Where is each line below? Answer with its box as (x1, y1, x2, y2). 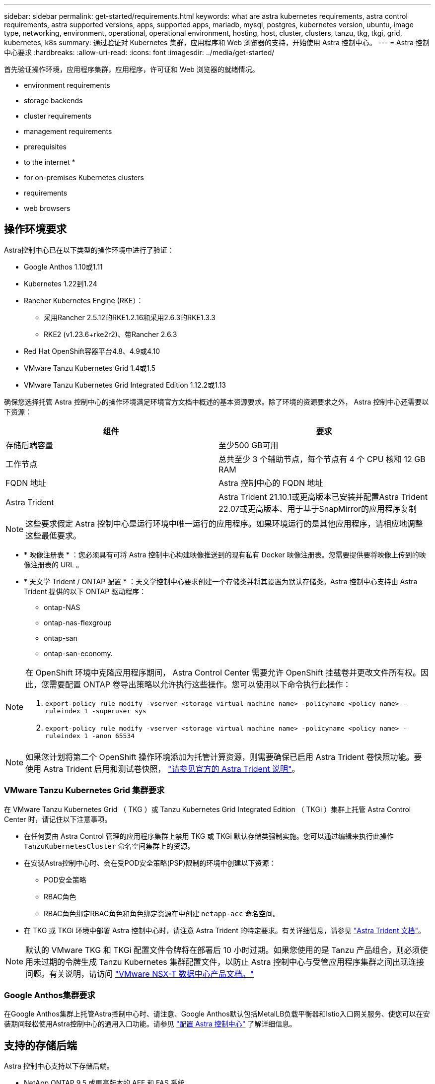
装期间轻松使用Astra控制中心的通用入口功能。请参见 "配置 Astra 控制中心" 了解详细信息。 (4, 1019, 296, 1028)
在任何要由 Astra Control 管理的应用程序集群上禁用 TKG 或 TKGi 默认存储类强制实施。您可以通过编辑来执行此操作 (24, 831, 394, 840)
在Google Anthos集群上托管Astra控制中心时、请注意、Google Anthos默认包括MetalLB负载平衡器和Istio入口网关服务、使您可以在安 (4, 1010, 430, 1018)
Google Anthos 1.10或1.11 (24, 262, 103, 271)
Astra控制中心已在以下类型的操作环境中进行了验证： (4, 245, 174, 254)
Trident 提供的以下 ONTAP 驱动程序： (24, 587, 146, 596)
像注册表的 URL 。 (24, 560, 83, 569)
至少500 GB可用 (218, 440, 279, 450)
